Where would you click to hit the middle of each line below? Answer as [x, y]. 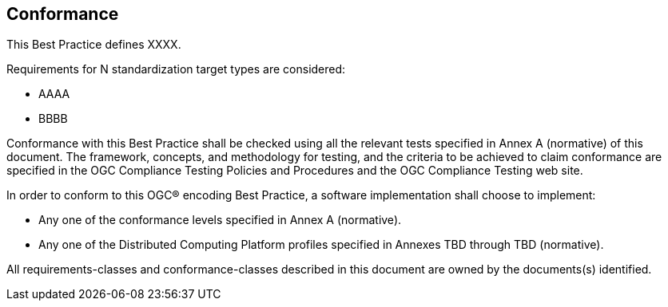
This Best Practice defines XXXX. [94, 45]
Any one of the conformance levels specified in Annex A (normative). [220, 220]
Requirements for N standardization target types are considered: [176, 69]
